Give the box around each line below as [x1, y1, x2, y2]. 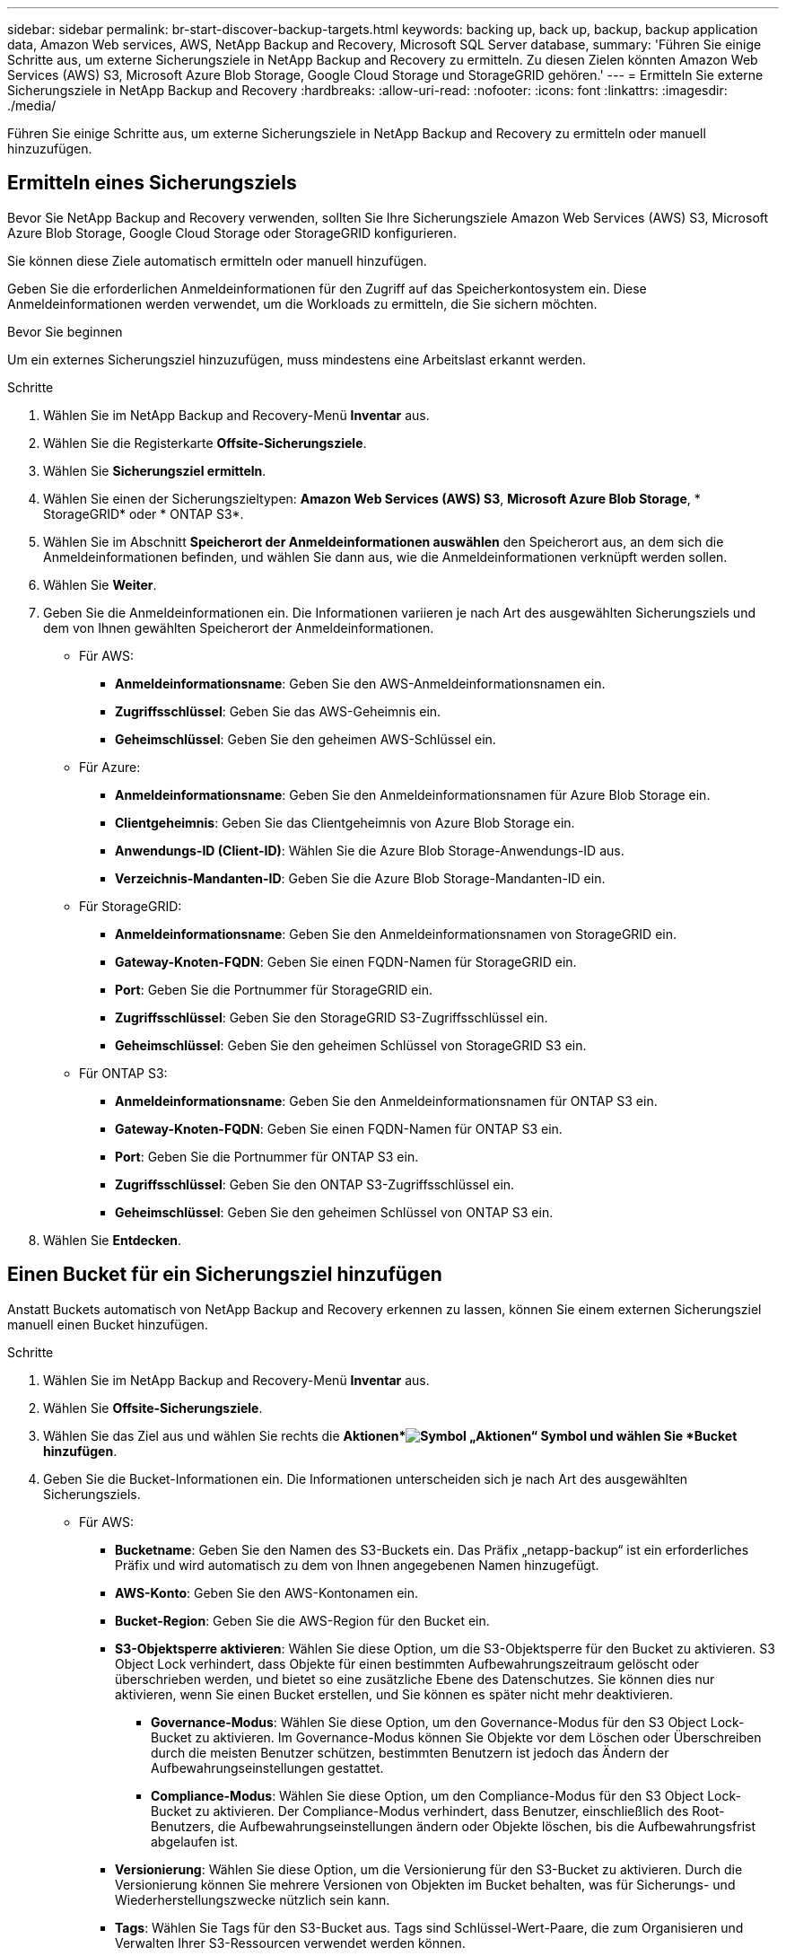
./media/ [7, 98, 57, 113]
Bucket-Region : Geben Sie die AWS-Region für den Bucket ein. [115, 1612, 490, 1628]
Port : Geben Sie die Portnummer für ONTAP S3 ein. [115, 1148, 419, 1164]
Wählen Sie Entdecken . [43, 1232, 181, 1248]
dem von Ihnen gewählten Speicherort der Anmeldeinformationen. [43, 619, 434, 636]
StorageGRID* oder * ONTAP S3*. [43, 505, 244, 522]
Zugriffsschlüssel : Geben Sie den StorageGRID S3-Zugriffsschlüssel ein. [115, 1009, 548, 1025]
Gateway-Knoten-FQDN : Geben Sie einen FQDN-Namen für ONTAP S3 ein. [115, 1120, 563, 1136]
